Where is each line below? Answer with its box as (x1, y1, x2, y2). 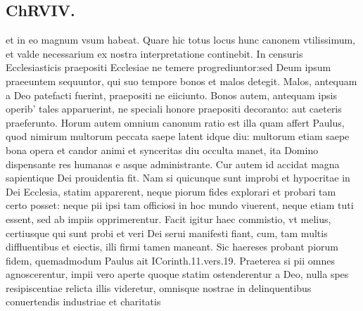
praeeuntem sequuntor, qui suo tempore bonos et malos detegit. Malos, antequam (6, 73, 357, 88)
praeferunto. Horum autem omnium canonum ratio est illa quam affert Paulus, (6, 115, 345, 129)
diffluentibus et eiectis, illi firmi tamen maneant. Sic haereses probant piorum (6, 239, 338, 254)
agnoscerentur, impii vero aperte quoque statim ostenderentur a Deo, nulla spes (6, 267, 349, 281)
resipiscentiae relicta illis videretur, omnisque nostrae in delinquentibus (6, 280, 312, 295)
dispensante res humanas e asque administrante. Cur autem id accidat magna (6, 156, 340, 171)
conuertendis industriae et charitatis (6, 294, 161, 309)
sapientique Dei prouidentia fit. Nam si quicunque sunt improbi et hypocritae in (6, 170, 350, 185)
